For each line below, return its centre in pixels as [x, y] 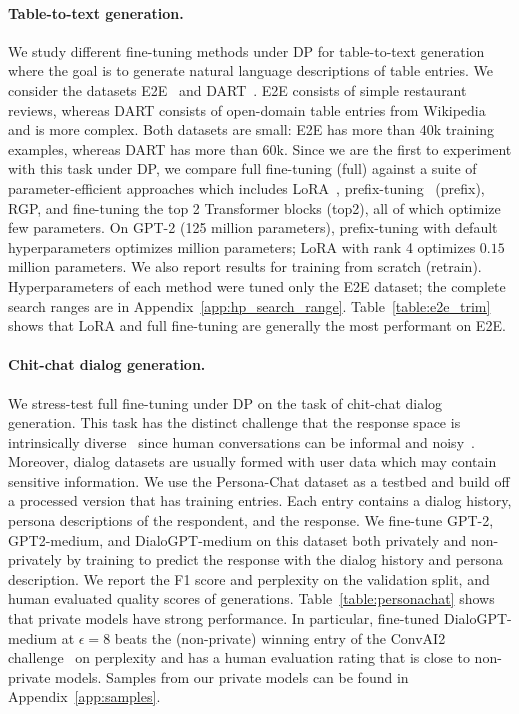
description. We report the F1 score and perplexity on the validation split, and [249, 578]
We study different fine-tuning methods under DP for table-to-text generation [246, 50]
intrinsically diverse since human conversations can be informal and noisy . [241, 441]
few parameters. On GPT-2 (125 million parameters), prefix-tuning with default [253, 227]
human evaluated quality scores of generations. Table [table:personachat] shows [251, 598]
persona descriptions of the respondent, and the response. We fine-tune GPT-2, [251, 520]
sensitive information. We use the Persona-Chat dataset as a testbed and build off [259, 480]
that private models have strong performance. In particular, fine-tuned [224, 618]
